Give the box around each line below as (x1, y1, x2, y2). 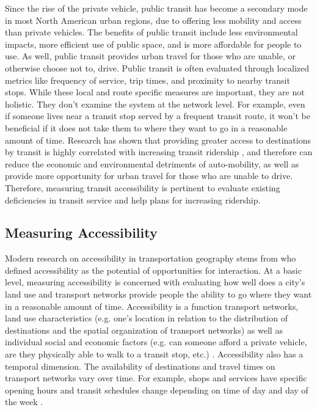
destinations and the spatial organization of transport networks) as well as (5, 323, 283, 336)
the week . (5, 395, 43, 408)
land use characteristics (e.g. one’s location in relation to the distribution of (5, 312, 288, 324)
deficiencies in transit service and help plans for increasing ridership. (5, 193, 261, 206)
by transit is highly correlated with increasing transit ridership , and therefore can (5, 145, 313, 158)
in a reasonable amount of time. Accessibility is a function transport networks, (5, 299, 299, 312)
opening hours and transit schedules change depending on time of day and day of (5, 383, 308, 396)
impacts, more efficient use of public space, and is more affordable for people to (5, 37, 302, 50)
